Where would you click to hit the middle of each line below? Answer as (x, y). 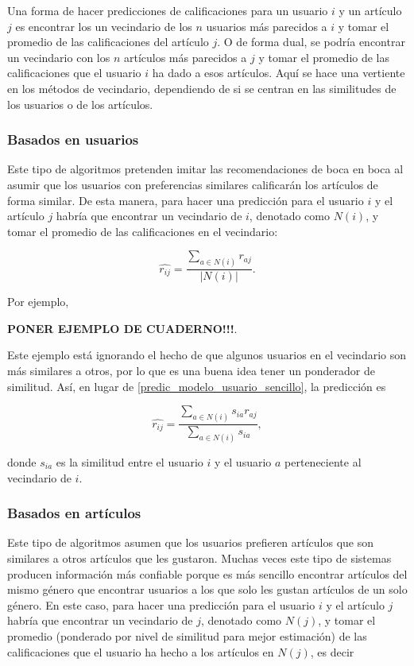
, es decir (332, 651)
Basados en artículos (74, 513)
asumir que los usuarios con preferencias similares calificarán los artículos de (193, 184)
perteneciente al (323, 461)
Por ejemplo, (38, 302)
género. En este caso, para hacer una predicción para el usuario (161, 604)
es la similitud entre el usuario (130, 461)
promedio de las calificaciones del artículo (108, 42)
